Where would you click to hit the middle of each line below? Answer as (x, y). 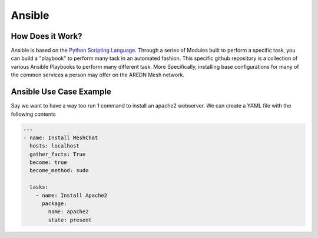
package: (54, 204)
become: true (48, 162)
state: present (70, 220)
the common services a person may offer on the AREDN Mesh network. (98, 75)
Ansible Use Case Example (61, 92)
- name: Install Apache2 (72, 195)
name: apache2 (68, 212)
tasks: (39, 187)
